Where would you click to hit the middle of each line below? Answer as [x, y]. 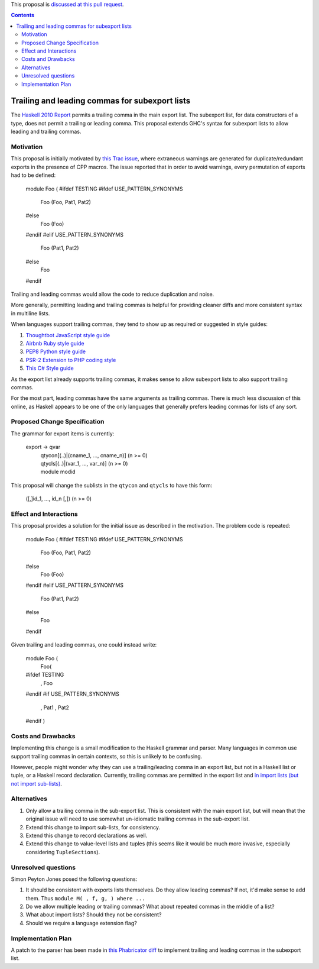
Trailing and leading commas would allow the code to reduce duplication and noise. [113, 294]
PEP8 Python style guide [56, 351]
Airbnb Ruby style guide [55, 343]
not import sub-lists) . [36, 783]
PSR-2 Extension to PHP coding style [71, 360]
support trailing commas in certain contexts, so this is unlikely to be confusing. [107, 756]
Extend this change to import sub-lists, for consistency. [93, 827]
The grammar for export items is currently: [63, 433]
